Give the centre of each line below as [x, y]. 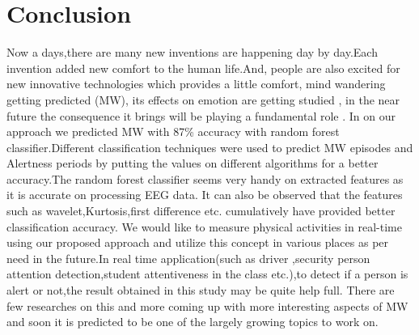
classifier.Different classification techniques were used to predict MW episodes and [210, 147]
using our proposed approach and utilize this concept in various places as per [198, 242]
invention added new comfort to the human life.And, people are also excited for [203, 68]
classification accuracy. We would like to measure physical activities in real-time [204, 226]
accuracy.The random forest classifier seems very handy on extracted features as [205, 178]
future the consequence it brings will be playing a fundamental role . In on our [201, 115]
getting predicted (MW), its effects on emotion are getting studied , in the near [203, 99]
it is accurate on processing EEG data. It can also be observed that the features [205, 195]
